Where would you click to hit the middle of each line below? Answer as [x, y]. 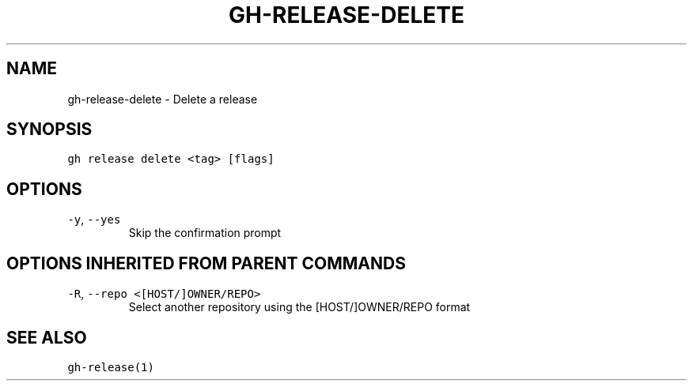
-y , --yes [94, 220]
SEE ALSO [47, 337]
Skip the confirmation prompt [205, 233]
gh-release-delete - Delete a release [163, 99]
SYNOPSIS [49, 130]
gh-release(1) [111, 367]
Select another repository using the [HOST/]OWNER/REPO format [299, 307]
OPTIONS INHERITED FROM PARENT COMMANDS [206, 263]
